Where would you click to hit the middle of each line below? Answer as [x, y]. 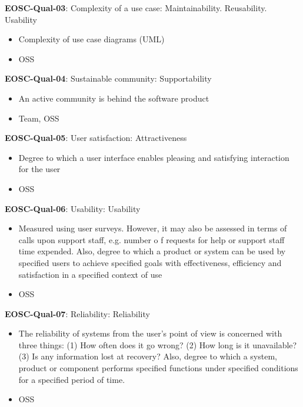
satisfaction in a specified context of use [90, 274]
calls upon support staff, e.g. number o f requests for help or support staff [151, 239]
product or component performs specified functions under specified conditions [158, 368]
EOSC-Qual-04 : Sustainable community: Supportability [108, 78]
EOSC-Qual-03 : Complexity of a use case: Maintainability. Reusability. [136, 8]
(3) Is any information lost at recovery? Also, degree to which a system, [148, 356]
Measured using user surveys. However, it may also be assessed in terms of [153, 228]
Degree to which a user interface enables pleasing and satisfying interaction [154, 157]
